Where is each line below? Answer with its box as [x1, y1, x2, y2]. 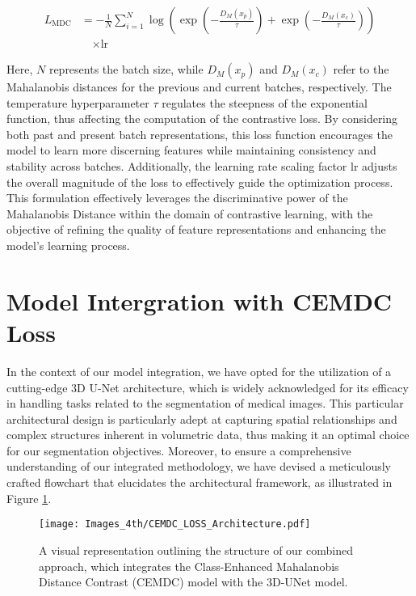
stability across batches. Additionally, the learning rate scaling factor [6, 158, 347, 175]
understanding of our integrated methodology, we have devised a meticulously [6, 458, 391, 475]
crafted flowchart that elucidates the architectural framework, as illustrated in [6, 474, 393, 491]
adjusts [362, 158, 397, 175]
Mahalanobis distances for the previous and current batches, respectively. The [6, 78, 392, 95]
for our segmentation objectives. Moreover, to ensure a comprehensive [6, 442, 351, 459]
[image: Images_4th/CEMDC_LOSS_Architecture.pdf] [39, 518, 311, 530]
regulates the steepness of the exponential [162, 94, 368, 111]
